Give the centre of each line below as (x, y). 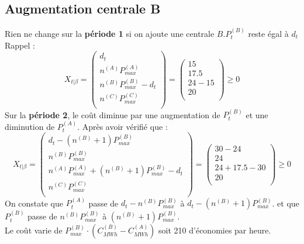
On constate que (34, 203)
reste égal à (268, 34)
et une (257, 114)
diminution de (30, 126)
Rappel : (20, 45)
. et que (286, 203)
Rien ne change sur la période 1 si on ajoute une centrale (110, 34)
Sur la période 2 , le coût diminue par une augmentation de (113, 114)
